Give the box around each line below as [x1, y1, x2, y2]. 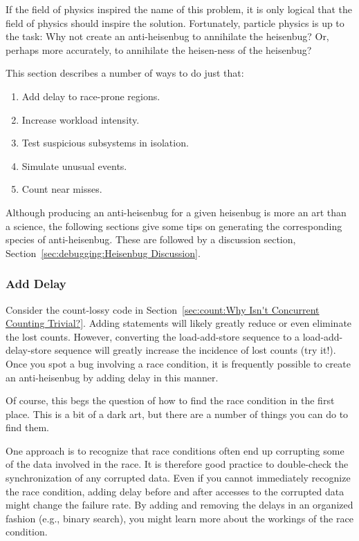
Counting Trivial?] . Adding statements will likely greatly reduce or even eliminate [6, 316, 352, 330]
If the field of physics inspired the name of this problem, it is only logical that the [6, 2, 352, 16]
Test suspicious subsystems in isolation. [21, 135, 189, 150]
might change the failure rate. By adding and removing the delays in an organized [6, 497, 353, 512]
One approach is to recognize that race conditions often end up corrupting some [6, 443, 344, 457]
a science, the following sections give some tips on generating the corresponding [6, 218, 342, 233]
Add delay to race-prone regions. [21, 88, 160, 103]
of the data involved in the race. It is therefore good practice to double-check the [6, 457, 349, 471]
